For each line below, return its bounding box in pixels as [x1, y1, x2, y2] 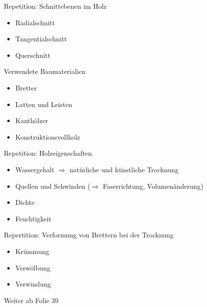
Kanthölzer [15, 115, 48, 126]
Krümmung [15, 246, 49, 256]
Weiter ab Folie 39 [4, 295, 59, 305]
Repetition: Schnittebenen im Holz [4, 1, 107, 11]
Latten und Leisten [15, 99, 72, 109]
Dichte [15, 197, 35, 207]
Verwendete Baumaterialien [4, 66, 86, 76]
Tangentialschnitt [15, 34, 67, 44]
